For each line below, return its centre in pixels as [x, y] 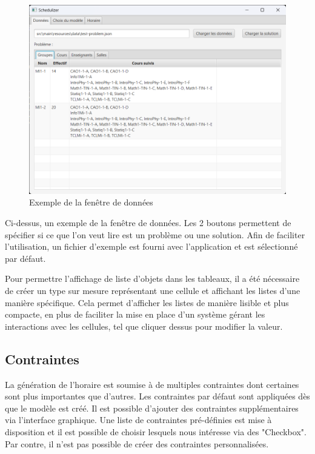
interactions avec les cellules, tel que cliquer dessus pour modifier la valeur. [144, 326]
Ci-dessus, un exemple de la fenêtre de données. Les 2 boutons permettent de [148, 223]
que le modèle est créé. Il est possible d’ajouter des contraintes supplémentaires [152, 408]
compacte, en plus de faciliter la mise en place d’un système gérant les [135, 314]
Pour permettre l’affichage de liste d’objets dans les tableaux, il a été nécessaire [152, 279]
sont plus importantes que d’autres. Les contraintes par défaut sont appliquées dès [157, 396]
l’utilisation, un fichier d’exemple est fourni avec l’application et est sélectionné [151, 246]
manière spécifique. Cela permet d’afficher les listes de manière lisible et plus [147, 302]
